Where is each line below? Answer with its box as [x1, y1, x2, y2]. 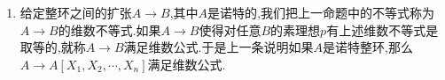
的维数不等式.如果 [58, 20, 161, 39]
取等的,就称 [20, 38, 86, 56]
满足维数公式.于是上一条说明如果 [123, 38, 314, 56]
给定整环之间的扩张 [20, 4, 132, 21]
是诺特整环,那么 [322, 38, 413, 56]
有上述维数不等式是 [326, 20, 439, 39]
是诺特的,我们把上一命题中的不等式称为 [207, 4, 434, 21]
